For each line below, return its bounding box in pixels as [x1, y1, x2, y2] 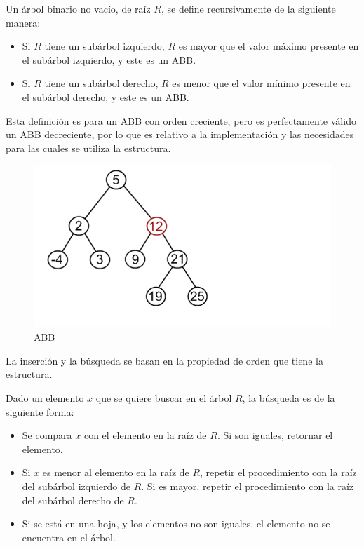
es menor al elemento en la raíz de [42, 465, 189, 480]
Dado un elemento [6, 390, 84, 405]
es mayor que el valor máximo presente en [178, 39, 359, 53]
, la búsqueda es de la [242, 390, 335, 405]
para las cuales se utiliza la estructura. [6, 140, 171, 155]
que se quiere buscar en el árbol [95, 390, 232, 405]
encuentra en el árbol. [22, 529, 116, 544]
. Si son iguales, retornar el [217, 428, 333, 443]
